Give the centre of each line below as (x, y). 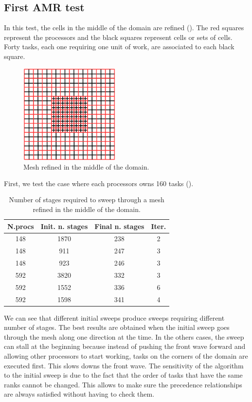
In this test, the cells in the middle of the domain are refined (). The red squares (124, 28)
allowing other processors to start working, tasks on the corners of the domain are (126, 356)
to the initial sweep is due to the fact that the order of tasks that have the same (123, 375)
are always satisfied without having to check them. (79, 394)
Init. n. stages (64, 226)
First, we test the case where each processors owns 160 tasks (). (99, 183)
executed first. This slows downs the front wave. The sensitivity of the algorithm (124, 365)
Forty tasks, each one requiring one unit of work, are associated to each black (119, 47)
